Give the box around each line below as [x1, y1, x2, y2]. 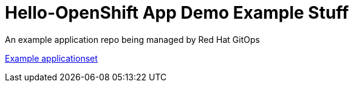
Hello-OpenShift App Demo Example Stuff [5, 2, 349, 23]
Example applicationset [5, 53, 98, 63]
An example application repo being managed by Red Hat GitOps [5, 34, 260, 45]
